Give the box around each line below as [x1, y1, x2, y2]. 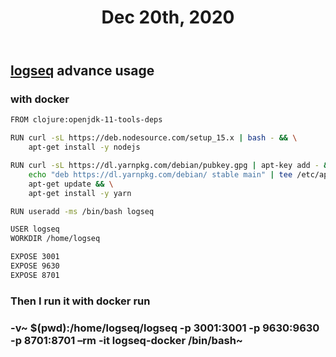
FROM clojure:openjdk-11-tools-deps [10, 115, 163, 125]
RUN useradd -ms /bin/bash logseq [10, 206, 155, 216]
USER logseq [10, 224, 60, 235]
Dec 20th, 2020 [101, 6, 235, 29]
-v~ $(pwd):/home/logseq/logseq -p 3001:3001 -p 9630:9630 [10, 321, 320, 335]
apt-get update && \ [28, 179, 114, 189]
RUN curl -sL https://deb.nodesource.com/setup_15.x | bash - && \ [10, 133, 298, 143]
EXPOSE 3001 [10, 252, 60, 262]
